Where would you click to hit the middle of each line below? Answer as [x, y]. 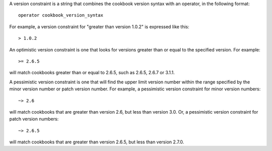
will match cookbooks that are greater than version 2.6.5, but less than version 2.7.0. [97, 142]
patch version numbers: [34, 119]
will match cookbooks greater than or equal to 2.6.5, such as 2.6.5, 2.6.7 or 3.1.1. [92, 73]
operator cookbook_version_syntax [61, 15]
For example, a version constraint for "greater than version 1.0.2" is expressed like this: [99, 27]
